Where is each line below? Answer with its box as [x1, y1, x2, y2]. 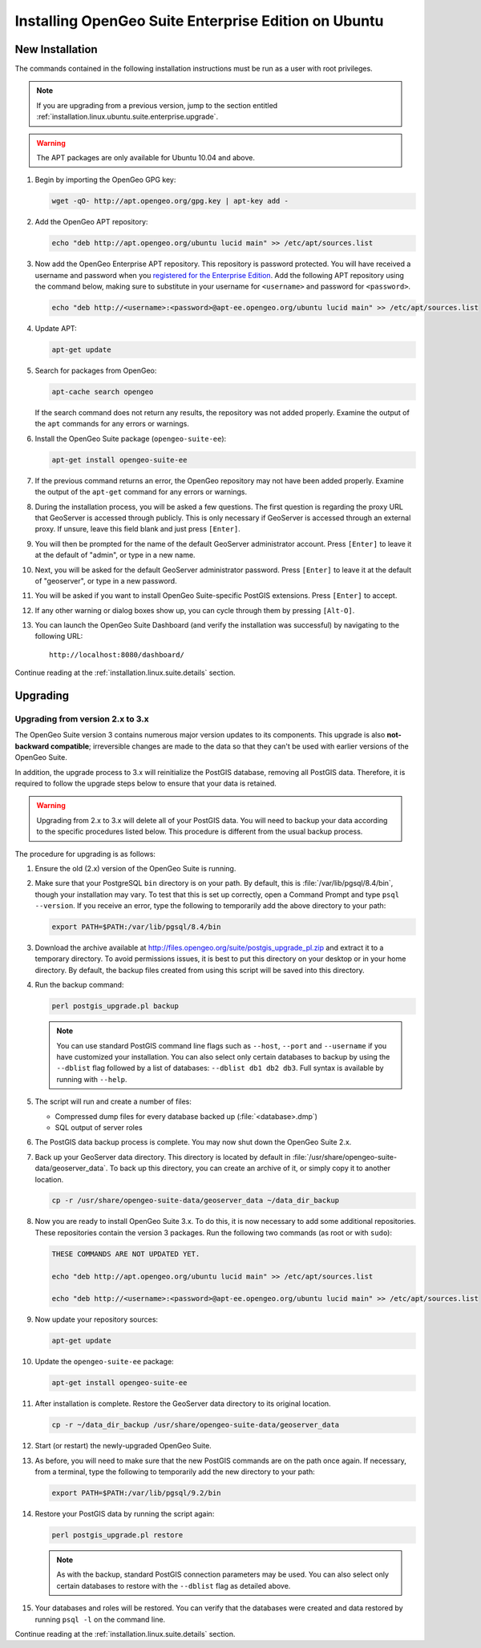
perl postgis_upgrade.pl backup [51, 1002, 180, 1011]
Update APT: [34, 324, 78, 333]
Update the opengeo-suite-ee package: [34, 1357, 174, 1367]
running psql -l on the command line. [34, 1614, 166, 1624]
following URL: [34, 632, 83, 641]
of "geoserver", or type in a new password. [34, 576, 177, 585]
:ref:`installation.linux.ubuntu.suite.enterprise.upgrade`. [36, 112, 219, 122]
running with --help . [56, 1074, 127, 1084]
